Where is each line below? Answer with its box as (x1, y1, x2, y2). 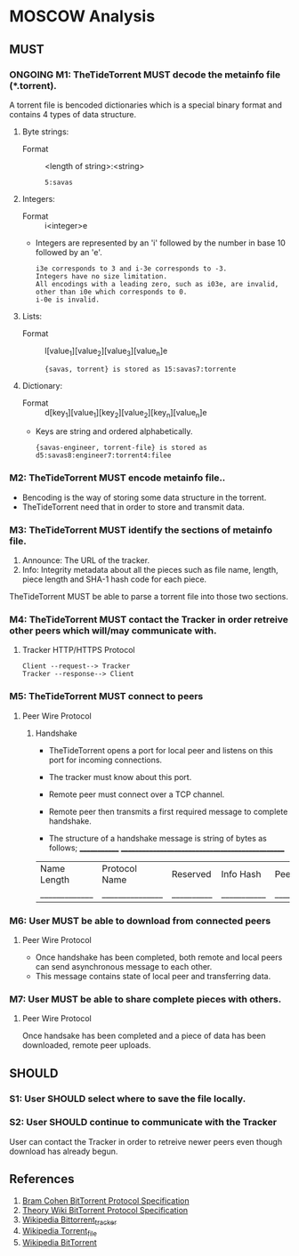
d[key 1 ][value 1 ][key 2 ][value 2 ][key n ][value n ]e (44, 407, 207, 420)
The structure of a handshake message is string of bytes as (48, 833, 267, 843)
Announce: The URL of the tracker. (21, 555, 149, 566)
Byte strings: (21, 126, 69, 137)
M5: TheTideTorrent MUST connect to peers (9, 690, 204, 703)
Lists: (21, 310, 43, 321)
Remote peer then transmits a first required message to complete (48, 806, 288, 817)
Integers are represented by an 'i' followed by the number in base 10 (35, 238, 287, 248)
